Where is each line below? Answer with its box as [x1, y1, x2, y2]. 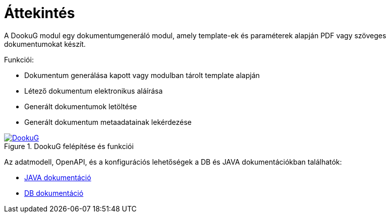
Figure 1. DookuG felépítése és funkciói [4, 141, 134, 151]
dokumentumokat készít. [4, 39, 86, 48]
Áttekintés [4, 5, 75, 22]
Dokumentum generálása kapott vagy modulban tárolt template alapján [24, 70, 260, 80]
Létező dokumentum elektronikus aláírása [24, 86, 163, 95]
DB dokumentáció [24, 188, 84, 197]
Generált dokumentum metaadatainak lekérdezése [24, 117, 192, 126]
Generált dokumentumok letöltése [24, 102, 137, 111]
